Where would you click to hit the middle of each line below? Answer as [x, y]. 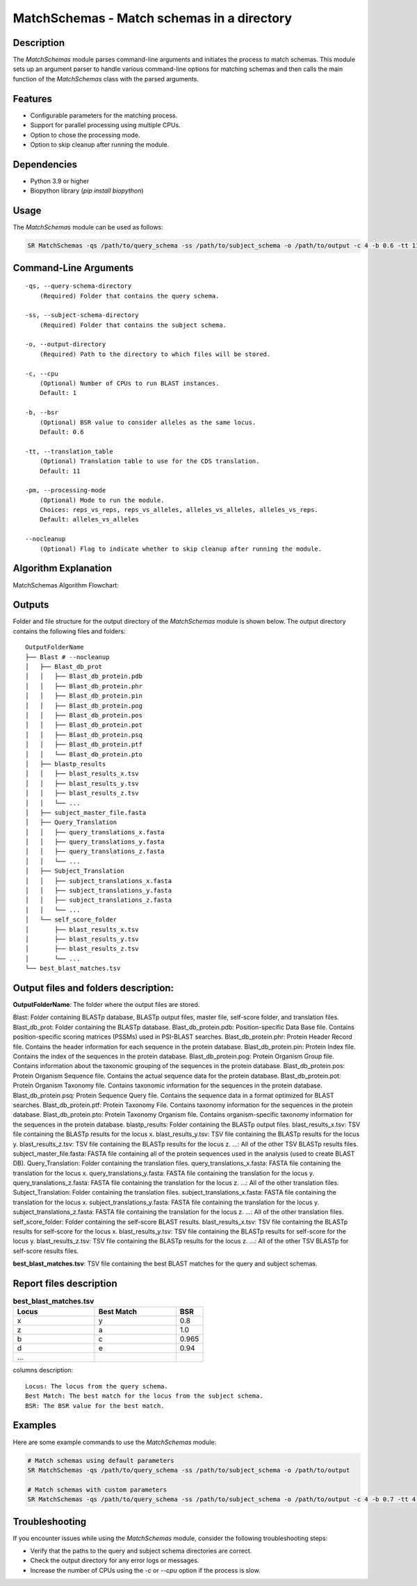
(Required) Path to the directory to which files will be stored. [155, 354]
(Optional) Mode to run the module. [102, 500]
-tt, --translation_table [69, 451]
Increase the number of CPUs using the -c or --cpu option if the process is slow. [145, 1570]
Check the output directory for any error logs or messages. [115, 1560]
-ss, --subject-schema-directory [82, 315]
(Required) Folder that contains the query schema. [129, 296]
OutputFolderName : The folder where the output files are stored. [106, 1005]
